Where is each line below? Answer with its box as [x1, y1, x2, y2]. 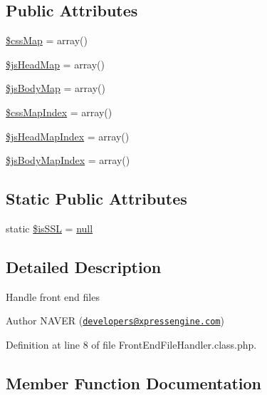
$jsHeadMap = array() [6, 56, 105, 71]
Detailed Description [6, 255, 162, 277]
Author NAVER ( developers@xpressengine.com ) [6, 313, 224, 328]
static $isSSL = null [6, 220, 93, 235]
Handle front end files [6, 289, 100, 304]
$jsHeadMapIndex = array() [6, 128, 130, 143]
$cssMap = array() [6, 33, 88, 48]
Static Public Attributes [6, 188, 187, 210]
